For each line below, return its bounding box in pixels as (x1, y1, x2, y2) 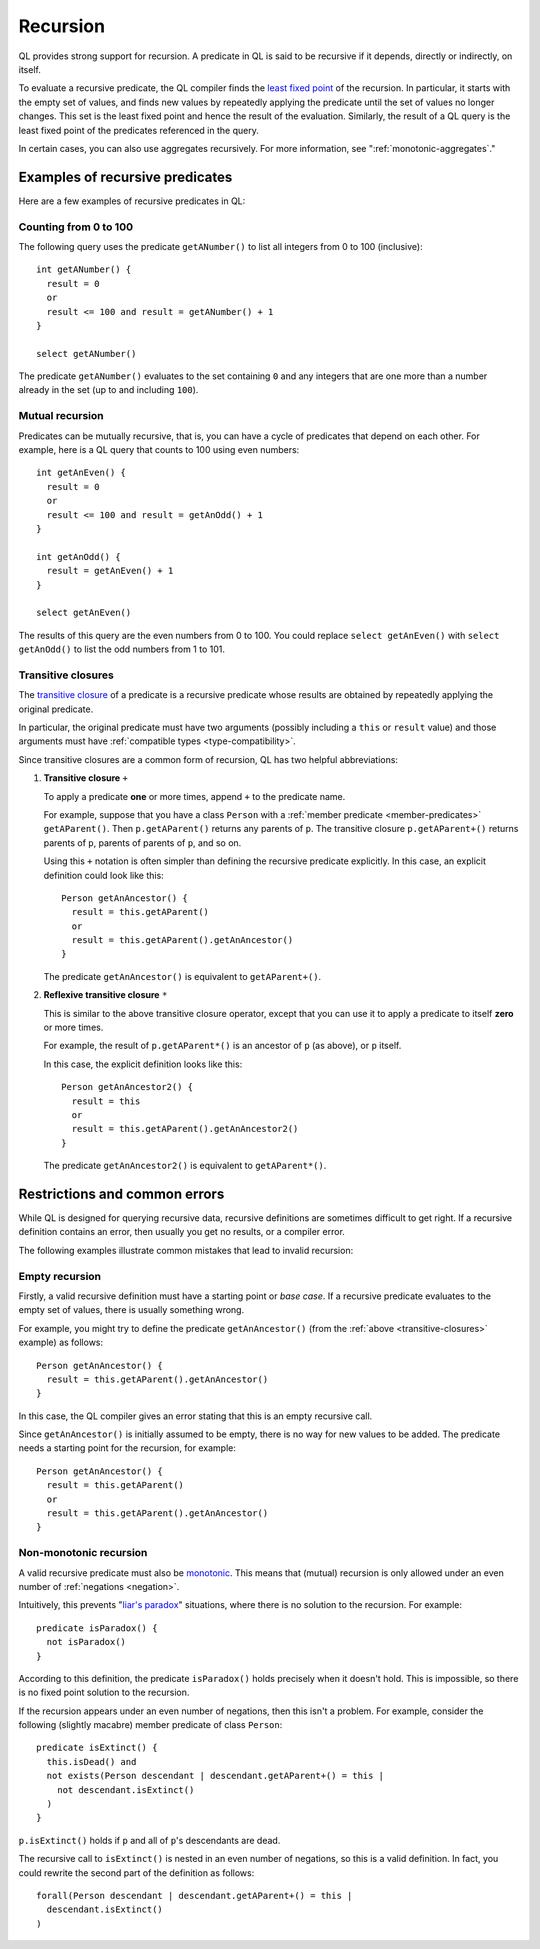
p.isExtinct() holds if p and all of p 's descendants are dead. (18, 1834, 281, 1846)
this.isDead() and (46, 1756, 137, 1767)
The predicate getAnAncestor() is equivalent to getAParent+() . (43, 970, 322, 982)
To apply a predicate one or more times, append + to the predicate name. (43, 790, 346, 802)
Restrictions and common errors (18, 1185, 225, 1202)
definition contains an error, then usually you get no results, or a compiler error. (18, 1226, 345, 1238)
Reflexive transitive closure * (43, 989, 168, 1001)
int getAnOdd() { (36, 551, 121, 562)
